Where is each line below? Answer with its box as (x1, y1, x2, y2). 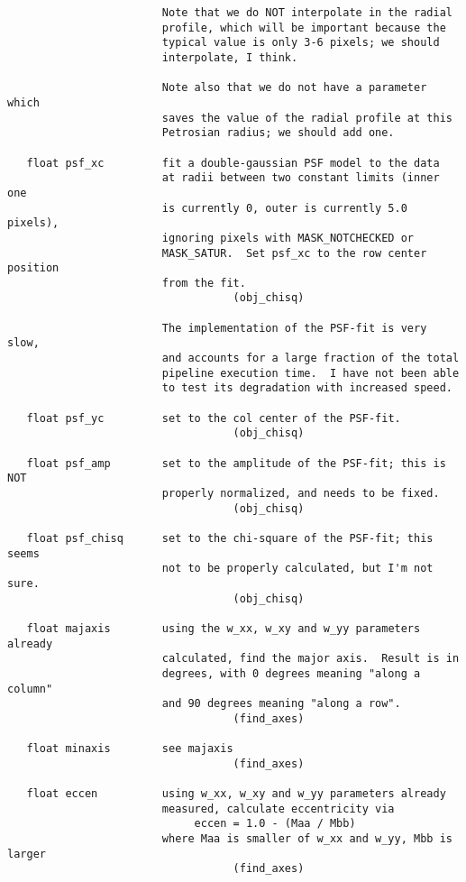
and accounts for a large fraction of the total (161, 352, 460, 365)
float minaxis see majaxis (26, 742, 233, 756)
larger (7, 847, 46, 860)
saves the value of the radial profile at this (161, 111, 452, 124)
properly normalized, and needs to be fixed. (161, 487, 440, 500)
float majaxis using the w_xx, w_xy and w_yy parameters (26, 621, 421, 635)
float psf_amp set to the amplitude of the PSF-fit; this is (26, 456, 446, 470)
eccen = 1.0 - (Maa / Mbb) (194, 817, 356, 831)
